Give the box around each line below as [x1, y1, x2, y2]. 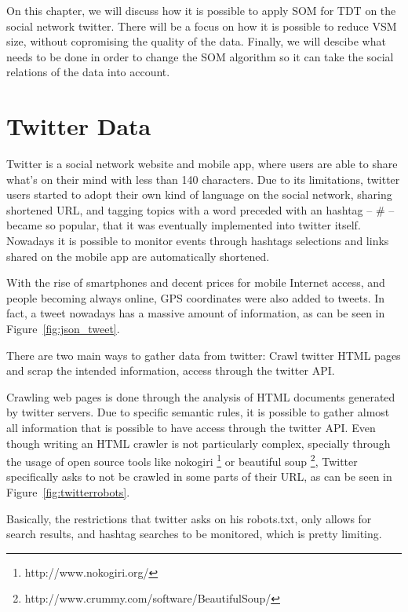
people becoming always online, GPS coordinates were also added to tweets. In [6, 289, 385, 306]
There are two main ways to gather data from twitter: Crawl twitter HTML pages [6, 346, 401, 363]
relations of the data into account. [6, 64, 170, 80]
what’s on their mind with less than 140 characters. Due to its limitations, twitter [6, 170, 400, 187]
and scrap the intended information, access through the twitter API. [6, 362, 335, 379]
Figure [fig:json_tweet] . [6, 321, 120, 337]
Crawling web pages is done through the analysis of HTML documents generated [6, 388, 395, 405]
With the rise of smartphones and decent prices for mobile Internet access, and [6, 274, 385, 291]
